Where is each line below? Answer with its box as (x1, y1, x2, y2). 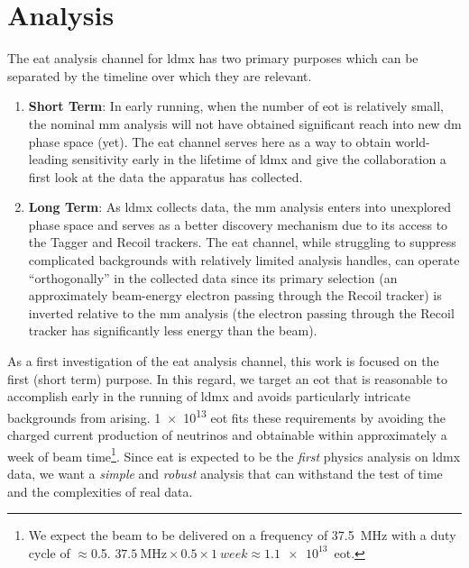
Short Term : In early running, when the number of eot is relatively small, (28, 96, 445, 115)
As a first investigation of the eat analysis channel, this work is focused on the (7, 352, 439, 371)
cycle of (28, 543, 70, 562)
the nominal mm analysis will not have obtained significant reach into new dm (28, 114, 462, 133)
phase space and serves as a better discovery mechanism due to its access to (28, 215, 448, 234)
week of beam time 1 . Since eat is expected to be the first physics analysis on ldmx (7, 444, 461, 465)
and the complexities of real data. (7, 481, 193, 500)
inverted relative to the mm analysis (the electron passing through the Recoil (28, 303, 455, 322)
